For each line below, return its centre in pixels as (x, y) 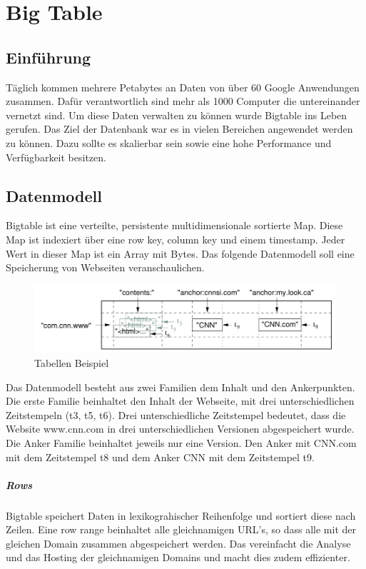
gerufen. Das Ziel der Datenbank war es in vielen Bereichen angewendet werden (179, 129)
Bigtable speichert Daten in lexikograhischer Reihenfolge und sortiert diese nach (181, 515)
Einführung (49, 57)
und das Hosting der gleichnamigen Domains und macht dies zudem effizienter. (178, 557)
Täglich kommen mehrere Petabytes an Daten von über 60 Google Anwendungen (183, 87)
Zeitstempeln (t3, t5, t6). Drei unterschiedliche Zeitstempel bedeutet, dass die (176, 414)
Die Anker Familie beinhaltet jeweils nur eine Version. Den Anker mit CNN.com (181, 442)
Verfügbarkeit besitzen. (56, 157)
